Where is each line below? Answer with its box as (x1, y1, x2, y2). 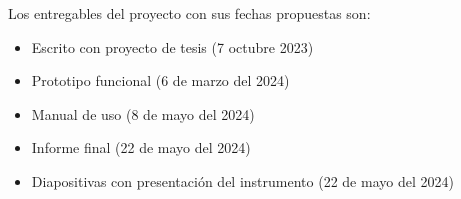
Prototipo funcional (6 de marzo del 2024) (31, 70, 290, 91)
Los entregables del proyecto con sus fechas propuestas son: (8, 3, 371, 23)
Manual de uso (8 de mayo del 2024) (31, 103, 255, 124)
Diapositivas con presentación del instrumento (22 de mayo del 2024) (31, 170, 454, 191)
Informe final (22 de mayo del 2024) (31, 137, 251, 158)
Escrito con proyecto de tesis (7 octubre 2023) (31, 36, 314, 57)
